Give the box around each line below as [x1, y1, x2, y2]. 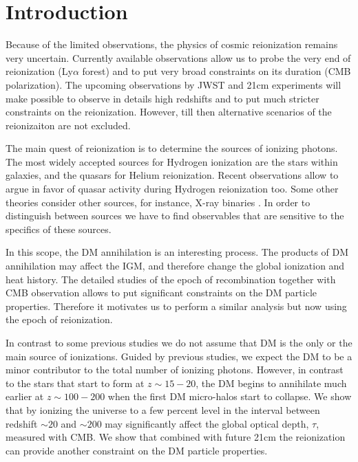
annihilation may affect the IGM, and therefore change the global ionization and [6, 258, 345, 273]
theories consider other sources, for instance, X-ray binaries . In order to [6, 195, 310, 209]
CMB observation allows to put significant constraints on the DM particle [6, 285, 317, 300]
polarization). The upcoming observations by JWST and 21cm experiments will [6, 77, 341, 91]
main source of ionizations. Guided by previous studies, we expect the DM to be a [6, 349, 352, 363]
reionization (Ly [6, 64, 73, 78]
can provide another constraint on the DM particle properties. [6, 443, 268, 457]
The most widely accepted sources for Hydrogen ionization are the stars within [6, 154, 338, 168]
